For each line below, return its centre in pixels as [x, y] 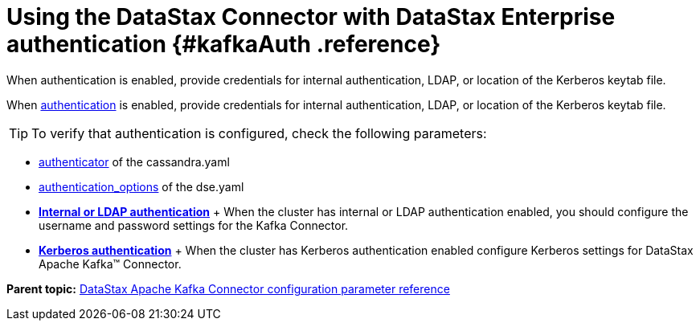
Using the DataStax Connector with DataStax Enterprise [311, 17]
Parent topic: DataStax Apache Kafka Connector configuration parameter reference [228, 288]
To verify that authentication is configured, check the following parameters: [259, 133]
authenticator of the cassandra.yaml [134, 161]
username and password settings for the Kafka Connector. [194, 225]
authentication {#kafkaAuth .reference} [224, 44]
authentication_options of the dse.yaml [141, 186]
